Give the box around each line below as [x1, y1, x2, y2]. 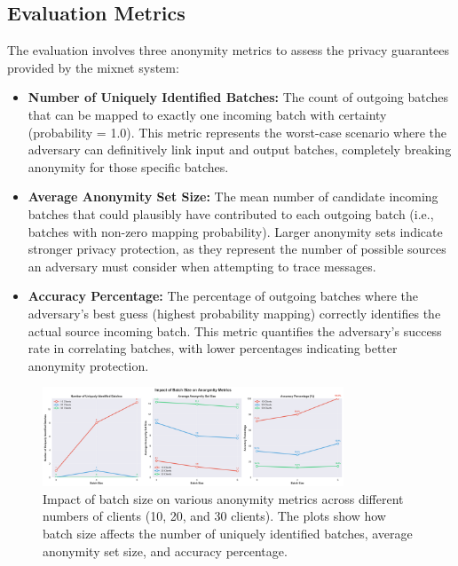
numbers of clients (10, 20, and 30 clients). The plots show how [43, 507, 386, 525]
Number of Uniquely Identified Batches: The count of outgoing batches [28, 88, 449, 106]
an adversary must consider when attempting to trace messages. [28, 256, 376, 275]
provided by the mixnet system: [7, 58, 179, 76]
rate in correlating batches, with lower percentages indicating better [28, 339, 398, 358]
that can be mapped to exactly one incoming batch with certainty [28, 105, 387, 123]
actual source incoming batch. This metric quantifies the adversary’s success [28, 321, 442, 340]
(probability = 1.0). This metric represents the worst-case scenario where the [28, 122, 447, 141]
